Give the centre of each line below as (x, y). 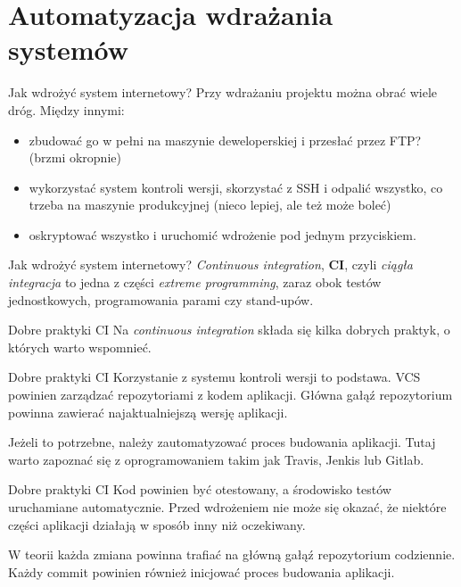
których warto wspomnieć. (80, 347)
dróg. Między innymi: (66, 109)
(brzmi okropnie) (75, 157)
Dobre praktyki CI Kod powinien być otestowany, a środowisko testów (200, 489)
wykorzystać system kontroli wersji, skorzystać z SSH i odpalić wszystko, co (236, 187)
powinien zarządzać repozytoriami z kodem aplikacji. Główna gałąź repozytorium (230, 395)
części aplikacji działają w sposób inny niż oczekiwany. (157, 524)
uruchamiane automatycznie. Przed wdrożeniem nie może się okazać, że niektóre (227, 507)
